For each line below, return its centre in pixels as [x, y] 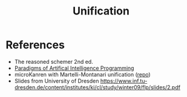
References [35, 45]
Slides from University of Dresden [57, 81]
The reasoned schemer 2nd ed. [54, 61]
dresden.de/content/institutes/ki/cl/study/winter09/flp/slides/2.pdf [97, 87]
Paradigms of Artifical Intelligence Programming [74, 68]
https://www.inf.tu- [124, 81]
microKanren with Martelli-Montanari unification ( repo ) [82, 74]
